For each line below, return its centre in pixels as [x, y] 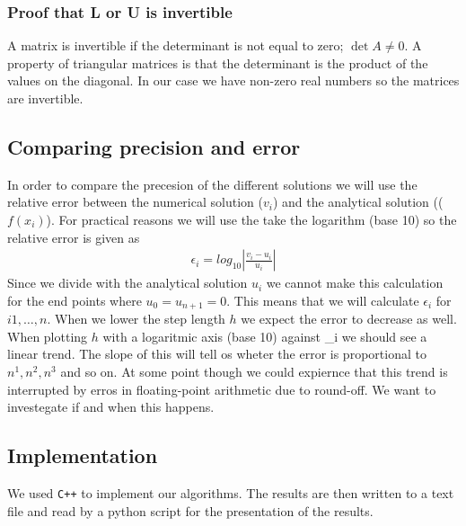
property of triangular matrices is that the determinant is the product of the [218, 62]
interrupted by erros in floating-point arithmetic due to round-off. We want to [222, 389]
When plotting [48, 336]
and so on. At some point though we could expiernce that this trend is [254, 372]
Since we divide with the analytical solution [127, 283]
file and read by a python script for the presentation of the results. [190, 510]
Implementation [83, 455]
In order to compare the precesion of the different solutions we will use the [212, 184]
